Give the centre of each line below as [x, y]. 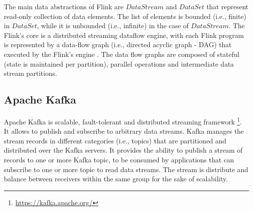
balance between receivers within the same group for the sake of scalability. [116, 179]
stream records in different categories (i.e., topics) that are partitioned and [115, 140]
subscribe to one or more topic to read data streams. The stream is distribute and [126, 169]
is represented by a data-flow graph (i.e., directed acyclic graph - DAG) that [118, 44]
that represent [227, 6]
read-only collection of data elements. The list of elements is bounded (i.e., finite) [125, 16]
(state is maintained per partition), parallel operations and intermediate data [119, 63]
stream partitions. [31, 73]
